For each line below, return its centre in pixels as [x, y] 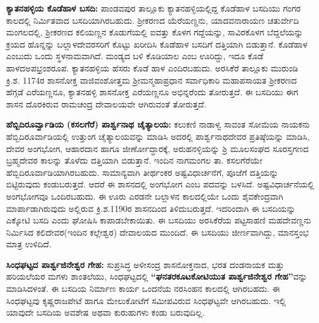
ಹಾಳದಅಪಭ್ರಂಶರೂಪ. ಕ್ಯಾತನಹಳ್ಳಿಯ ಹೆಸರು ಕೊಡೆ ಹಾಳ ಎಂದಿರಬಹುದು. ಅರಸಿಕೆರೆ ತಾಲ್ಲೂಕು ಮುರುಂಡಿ [152, 67]
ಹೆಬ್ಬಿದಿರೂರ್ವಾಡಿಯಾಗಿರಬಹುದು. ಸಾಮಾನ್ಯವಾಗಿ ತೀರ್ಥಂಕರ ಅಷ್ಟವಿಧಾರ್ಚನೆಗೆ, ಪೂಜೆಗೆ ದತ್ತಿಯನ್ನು [142, 172]
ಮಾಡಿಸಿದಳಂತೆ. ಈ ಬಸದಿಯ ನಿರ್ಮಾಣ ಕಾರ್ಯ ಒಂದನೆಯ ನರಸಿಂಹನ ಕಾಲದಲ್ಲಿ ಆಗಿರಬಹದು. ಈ [143, 289]
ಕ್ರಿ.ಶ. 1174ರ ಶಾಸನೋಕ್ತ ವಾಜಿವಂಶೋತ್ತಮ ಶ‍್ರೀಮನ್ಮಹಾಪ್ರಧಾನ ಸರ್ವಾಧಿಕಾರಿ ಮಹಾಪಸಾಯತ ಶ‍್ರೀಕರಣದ [152, 80]
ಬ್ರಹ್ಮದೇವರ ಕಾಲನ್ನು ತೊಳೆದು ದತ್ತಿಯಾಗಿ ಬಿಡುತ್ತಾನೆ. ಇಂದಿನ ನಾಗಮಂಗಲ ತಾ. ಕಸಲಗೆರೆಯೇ [134, 160]
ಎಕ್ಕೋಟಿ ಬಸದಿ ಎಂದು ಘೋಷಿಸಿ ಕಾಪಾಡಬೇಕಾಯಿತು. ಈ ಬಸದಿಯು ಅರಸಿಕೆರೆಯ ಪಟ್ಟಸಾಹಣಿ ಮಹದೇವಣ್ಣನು [159, 220]
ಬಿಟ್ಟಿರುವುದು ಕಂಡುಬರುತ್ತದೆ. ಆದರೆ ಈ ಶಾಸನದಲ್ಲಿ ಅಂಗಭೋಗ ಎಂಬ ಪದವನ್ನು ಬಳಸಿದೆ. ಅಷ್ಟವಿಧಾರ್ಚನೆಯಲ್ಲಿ [160, 184]
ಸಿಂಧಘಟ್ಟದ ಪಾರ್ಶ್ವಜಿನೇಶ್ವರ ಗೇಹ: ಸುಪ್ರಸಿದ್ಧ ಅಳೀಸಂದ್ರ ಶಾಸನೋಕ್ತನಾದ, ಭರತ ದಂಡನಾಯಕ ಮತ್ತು [145, 264]
